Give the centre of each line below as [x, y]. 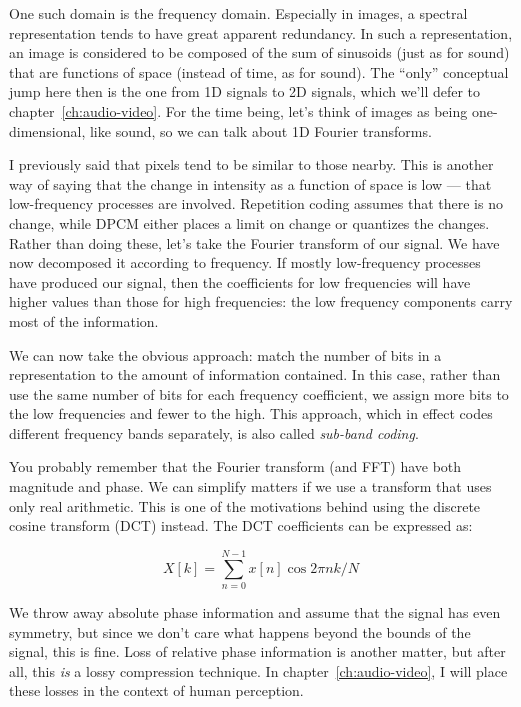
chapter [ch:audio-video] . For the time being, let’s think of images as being [238, 110]
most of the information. [84, 320]
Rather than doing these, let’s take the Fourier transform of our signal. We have [254, 242]
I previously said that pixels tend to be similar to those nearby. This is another [251, 164]
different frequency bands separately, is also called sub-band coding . [214, 432]
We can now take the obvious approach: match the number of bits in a [225, 354]
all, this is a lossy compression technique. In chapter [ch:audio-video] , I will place [258, 670]
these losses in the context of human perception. [156, 690]
